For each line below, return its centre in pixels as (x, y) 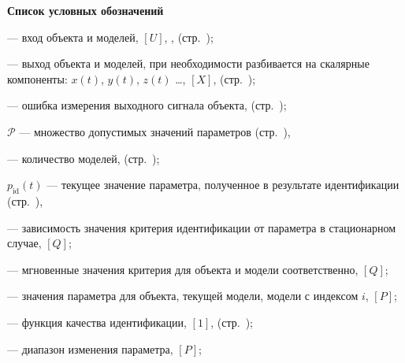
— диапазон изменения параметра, (90, 348)
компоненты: (37, 78)
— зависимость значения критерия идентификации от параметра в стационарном (201, 227)
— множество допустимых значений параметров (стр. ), (155, 131)
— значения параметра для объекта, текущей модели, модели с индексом (183, 296)
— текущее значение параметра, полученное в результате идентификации (223, 185)
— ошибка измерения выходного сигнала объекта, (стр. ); (147, 105)
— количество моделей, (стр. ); (84, 158)
